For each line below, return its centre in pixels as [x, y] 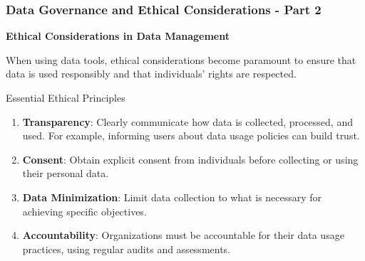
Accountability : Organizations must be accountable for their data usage [183, 235]
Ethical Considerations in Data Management [118, 36]
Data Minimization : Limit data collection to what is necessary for [172, 197]
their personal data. [66, 173]
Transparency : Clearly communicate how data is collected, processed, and [187, 121]
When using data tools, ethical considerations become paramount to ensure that [181, 59]
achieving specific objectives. [84, 211]
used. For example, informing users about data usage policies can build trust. [191, 135]
